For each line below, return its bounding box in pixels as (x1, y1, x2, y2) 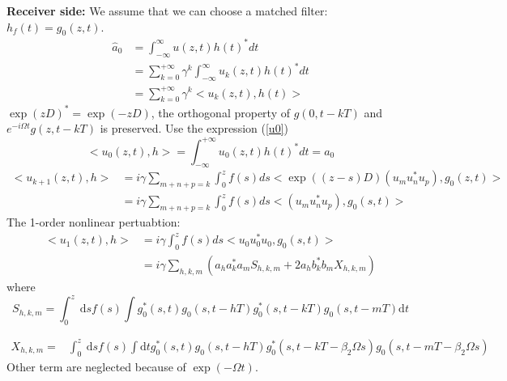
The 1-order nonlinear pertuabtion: (6, 214, 181, 231)
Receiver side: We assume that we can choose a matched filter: (6, 2, 328, 19)
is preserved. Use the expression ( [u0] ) (100, 120, 288, 137)
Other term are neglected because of (6, 358, 186, 375)
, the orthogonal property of (151, 104, 290, 121)
